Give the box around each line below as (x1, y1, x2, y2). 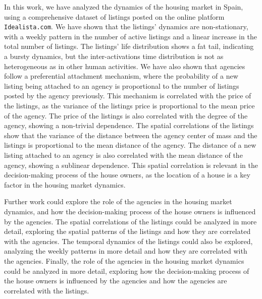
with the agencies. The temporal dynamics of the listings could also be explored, (4, 235, 253, 246)
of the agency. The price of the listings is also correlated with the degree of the (4, 110, 248, 121)
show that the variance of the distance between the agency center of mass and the (4, 130, 257, 140)
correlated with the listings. (4, 285, 89, 295)
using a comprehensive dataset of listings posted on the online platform (4, 11, 225, 22)
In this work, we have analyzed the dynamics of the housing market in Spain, (4, 2, 243, 12)
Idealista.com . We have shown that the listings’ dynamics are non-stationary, (4, 21, 248, 32)
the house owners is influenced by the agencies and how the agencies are (4, 275, 227, 286)
